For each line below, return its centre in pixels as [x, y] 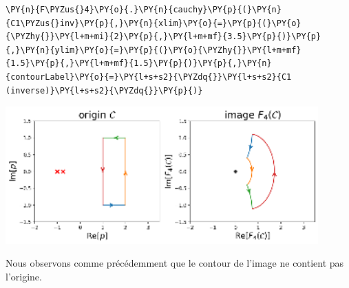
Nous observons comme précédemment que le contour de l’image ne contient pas [175, 263]
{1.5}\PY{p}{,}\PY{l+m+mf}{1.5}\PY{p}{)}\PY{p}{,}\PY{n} [139, 64]
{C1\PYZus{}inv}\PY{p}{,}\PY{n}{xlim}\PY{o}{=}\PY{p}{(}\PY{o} [154, 23]
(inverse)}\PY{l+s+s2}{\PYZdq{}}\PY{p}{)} [104, 90]
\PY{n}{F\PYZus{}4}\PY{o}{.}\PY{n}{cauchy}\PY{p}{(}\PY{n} [144, 10]
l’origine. [24, 276]
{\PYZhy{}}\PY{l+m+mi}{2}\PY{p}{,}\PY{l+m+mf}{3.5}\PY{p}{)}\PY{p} [163, 37]
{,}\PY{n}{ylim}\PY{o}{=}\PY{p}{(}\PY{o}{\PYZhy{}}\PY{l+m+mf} [154, 50]
